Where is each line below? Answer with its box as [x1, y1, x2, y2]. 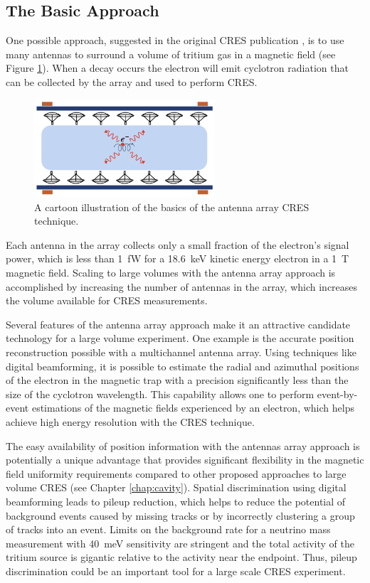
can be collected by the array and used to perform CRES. [6, 74, 258, 89]
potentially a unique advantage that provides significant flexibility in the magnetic [6, 452, 364, 467]
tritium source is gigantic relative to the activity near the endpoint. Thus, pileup [6, 550, 357, 565]
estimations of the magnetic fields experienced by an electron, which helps [31, 400, 354, 415]
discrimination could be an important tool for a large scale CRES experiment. [6, 563, 346, 578]
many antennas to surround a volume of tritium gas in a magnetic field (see [6, 46, 336, 61]
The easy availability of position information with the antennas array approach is [6, 438, 360, 453]
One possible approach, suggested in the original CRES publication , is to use [6, 33, 344, 48]
